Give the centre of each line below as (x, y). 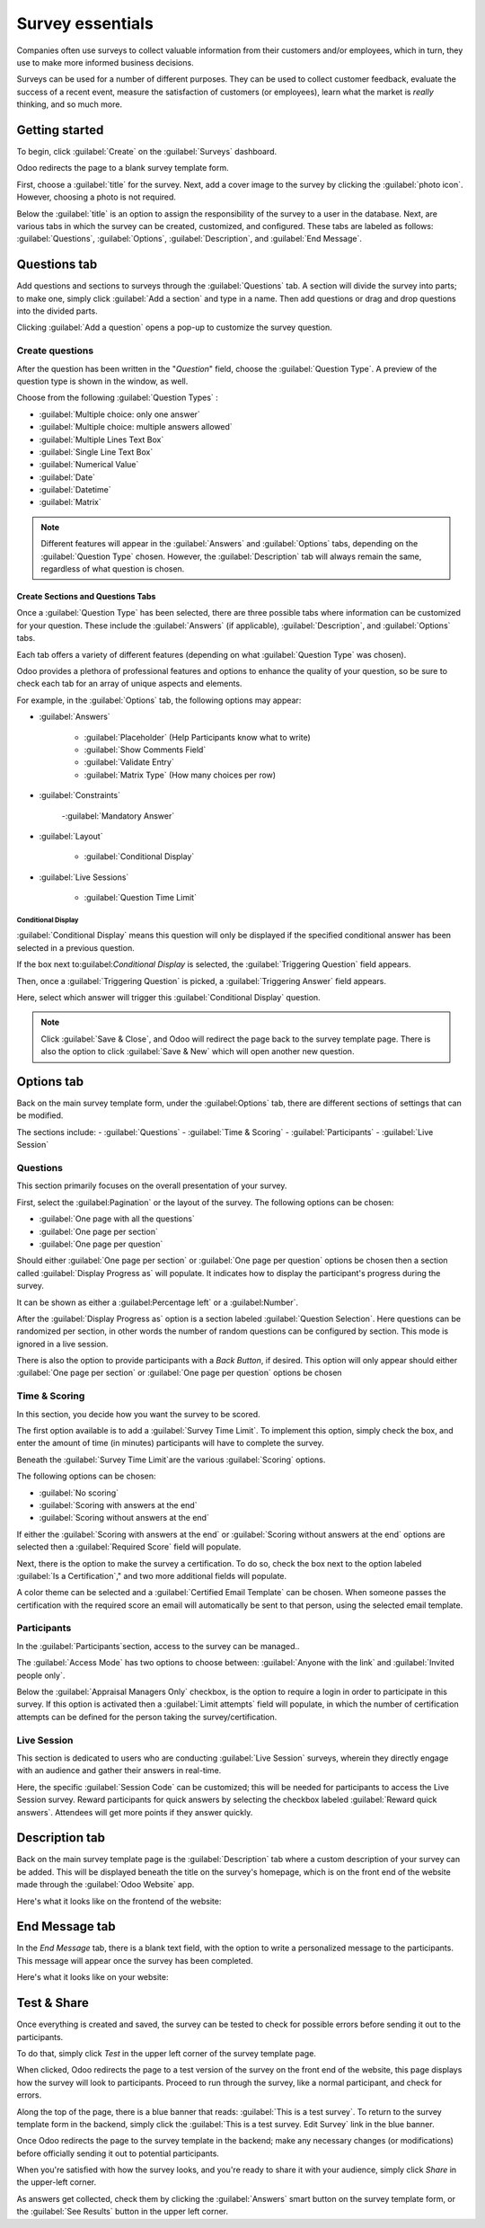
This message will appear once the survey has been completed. (135, 1960)
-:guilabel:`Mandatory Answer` (118, 816)
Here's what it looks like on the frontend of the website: (119, 1901)
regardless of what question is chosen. (113, 569)
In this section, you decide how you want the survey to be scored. (138, 1414)
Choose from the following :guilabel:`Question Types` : (118, 398)
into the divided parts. (57, 311)
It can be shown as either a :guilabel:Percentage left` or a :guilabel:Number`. (158, 1302)
